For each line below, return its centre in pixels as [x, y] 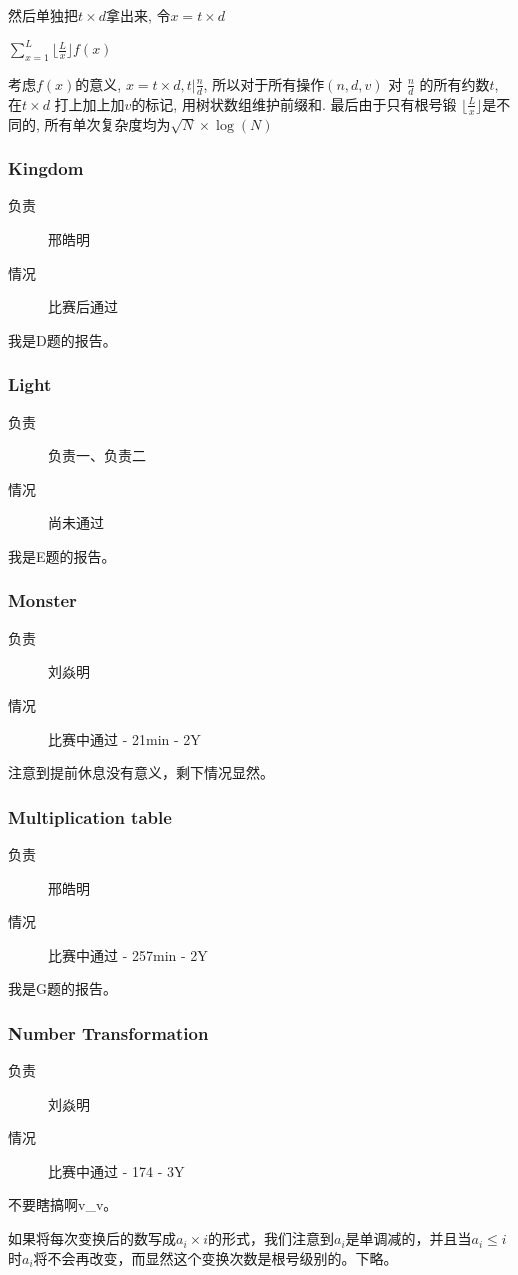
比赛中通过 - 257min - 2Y [128, 954]
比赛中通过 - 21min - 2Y [124, 738]
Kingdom [46, 168]
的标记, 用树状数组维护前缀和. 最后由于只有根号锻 [294, 103]
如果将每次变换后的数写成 [92, 1238]
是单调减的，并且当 [408, 1238]
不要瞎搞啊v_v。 [63, 1204]
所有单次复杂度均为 [107, 123]
